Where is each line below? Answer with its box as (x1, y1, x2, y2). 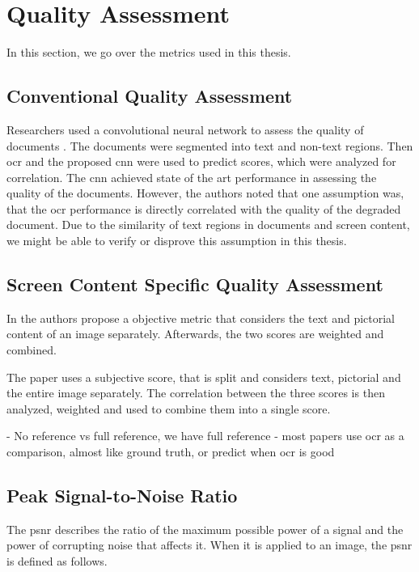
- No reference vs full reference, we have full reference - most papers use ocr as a (6, 427, 404, 444)
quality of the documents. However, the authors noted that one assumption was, (6, 184, 404, 201)
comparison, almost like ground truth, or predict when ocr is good (6, 443, 335, 460)
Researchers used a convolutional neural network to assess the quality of (6, 121, 364, 138)
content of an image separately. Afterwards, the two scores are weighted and (6, 325, 384, 342)
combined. (6, 341, 57, 358)
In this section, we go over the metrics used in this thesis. (6, 44, 291, 61)
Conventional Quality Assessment (6, 83, 293, 108)
